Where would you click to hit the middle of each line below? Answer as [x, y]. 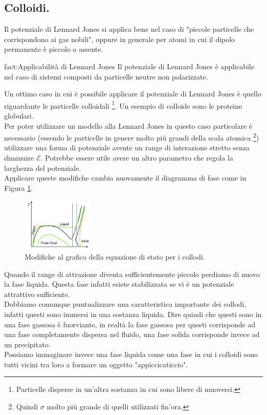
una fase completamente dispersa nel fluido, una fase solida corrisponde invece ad [132, 334]
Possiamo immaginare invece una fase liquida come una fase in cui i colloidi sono [131, 354]
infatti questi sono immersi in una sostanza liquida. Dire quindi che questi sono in [133, 314]
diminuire [19, 158]
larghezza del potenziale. [43, 167]
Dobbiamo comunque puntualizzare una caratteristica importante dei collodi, [125, 304]
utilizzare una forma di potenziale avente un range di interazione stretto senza [127, 147]
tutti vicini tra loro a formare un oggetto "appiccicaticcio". [96, 364]
